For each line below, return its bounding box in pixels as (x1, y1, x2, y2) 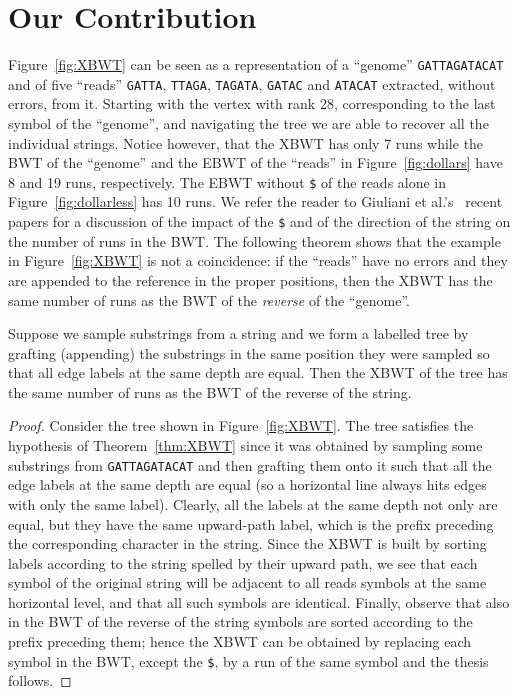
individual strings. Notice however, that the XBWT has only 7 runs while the (8, 132, 484, 153)
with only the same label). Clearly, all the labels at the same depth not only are (8, 493, 498, 514)
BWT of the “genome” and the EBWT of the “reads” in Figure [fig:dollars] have (8, 152, 503, 173)
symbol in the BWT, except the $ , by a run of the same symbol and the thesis (8, 650, 489, 671)
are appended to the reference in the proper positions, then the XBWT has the (8, 269, 493, 290)
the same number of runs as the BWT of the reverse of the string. (8, 381, 412, 402)
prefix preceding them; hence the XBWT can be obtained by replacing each (8, 631, 472, 652)
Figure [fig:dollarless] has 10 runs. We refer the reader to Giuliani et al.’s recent (8, 191, 503, 212)
